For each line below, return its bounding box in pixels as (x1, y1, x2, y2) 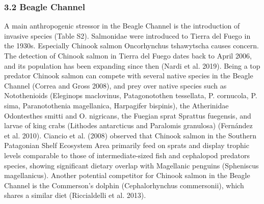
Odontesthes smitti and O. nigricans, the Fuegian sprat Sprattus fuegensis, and (4, 110, 251, 121)
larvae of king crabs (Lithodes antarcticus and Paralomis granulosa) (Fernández (4, 120, 253, 131)
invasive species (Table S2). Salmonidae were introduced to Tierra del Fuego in (4, 30, 251, 41)
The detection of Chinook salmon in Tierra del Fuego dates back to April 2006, (4, 50, 252, 61)
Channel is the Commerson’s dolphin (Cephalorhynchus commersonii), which (4, 180, 244, 190)
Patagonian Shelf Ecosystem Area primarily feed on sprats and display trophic (4, 140, 249, 151)
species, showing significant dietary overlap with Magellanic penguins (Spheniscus (4, 160, 259, 170)
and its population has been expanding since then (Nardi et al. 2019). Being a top (4, 60, 260, 71)
